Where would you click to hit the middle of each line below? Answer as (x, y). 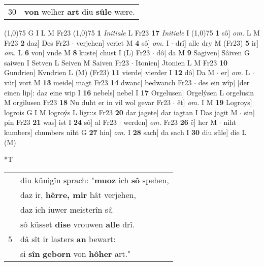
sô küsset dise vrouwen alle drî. (78, 224)
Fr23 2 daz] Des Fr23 (37, 42)
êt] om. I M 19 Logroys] (215, 102)
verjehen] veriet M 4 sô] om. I (123, 42)
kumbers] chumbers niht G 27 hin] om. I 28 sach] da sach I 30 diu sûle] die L (125, 132)
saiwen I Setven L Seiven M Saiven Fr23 (67, 62)
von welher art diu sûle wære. (80, 11)
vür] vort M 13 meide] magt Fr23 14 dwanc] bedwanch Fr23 (98, 82)
